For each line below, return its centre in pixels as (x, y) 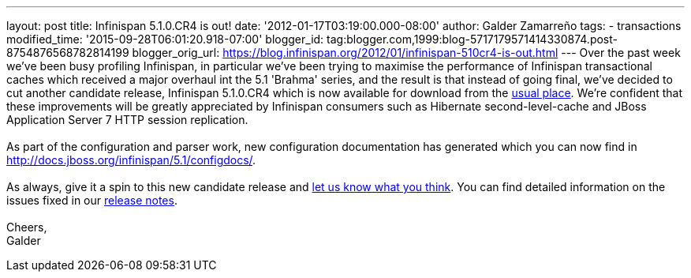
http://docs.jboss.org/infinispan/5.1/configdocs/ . (131, 160)
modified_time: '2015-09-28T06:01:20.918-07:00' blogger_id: (165, 39)
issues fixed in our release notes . (92, 200)
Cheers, (27, 227)
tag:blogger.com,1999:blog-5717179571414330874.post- (472, 39)
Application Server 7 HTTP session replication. (127, 120)
